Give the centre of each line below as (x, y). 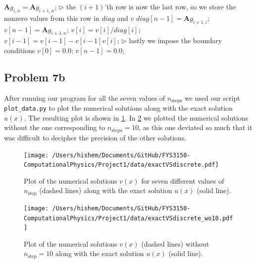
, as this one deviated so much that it (196, 127)
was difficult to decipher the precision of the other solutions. (95, 137)
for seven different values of (183, 180)
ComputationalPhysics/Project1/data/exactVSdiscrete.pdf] (121, 165)
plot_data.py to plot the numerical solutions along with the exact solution (118, 108)
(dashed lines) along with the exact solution (106, 190)
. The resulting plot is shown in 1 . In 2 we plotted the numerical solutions (136, 117)
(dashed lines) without (175, 243)
